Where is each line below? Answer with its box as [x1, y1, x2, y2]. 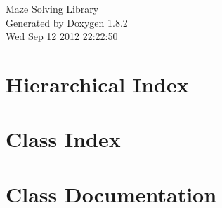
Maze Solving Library [6, 1, 99, 15]
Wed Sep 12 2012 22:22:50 [6, 29, 118, 43]
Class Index [6, 125, 121, 153]
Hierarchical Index [6, 69, 189, 98]
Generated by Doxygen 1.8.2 [6, 15, 128, 29]
